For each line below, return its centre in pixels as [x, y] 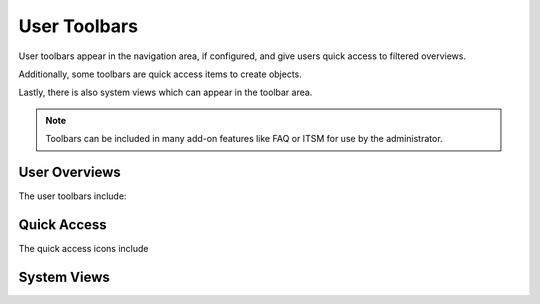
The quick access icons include [83, 248]
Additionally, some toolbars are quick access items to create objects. [160, 74]
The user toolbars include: [72, 196]
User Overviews [70, 171]
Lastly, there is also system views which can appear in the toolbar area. [165, 92]
